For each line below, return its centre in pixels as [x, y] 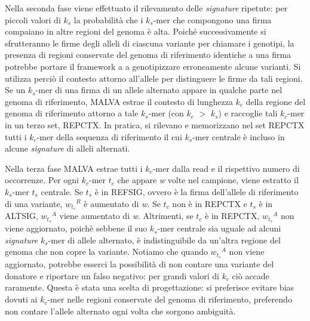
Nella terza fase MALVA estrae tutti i [74, 168]
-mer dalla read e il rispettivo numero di [226, 168]
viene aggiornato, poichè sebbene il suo [76, 228]
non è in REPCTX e [210, 203]
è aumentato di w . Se [122, 203]
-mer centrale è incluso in [239, 136]
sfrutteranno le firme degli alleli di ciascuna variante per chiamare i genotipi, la [150, 43]
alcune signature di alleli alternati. [67, 148]
